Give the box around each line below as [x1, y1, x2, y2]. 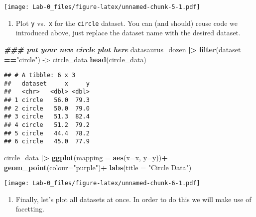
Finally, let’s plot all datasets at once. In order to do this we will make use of [15, 194, 252, 204]
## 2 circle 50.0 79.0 [4, 105, 90, 112]
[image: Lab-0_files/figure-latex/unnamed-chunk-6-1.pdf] [4, 180, 200, 187]
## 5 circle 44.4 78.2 [4, 129, 90, 137]
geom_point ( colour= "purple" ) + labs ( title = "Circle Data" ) [4, 162, 192, 172]
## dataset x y [4, 80, 90, 87]
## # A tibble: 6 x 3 [4, 72, 76, 79]
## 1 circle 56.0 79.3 [4, 97, 90, 104]
